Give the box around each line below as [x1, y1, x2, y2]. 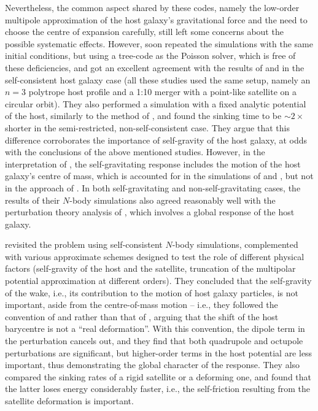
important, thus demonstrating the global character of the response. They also [5, 358, 300, 371]
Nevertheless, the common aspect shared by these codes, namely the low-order [5, 1, 300, 13]
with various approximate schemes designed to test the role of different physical [5, 250, 304, 263]
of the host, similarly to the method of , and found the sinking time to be [5, 109, 282, 122]
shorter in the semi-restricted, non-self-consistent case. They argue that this [5, 121, 290, 134]
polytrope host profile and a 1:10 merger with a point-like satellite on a [28, 85, 297, 98]
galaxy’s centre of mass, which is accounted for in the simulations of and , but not [5, 169, 314, 182]
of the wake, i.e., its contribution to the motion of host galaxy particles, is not [5, 286, 298, 299]
